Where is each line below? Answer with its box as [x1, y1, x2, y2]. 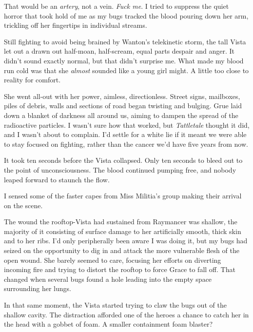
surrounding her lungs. [4, 283, 71, 293]
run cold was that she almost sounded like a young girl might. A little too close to [4, 65, 249, 75]
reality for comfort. [4, 75, 61, 85]
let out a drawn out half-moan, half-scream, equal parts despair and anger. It [4, 46, 234, 56]
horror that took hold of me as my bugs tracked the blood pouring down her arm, [4, 10, 249, 20]
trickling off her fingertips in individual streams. [4, 20, 147, 30]
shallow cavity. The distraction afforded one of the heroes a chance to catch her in [4, 309, 249, 319]
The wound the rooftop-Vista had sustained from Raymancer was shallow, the [4, 216, 237, 227]
